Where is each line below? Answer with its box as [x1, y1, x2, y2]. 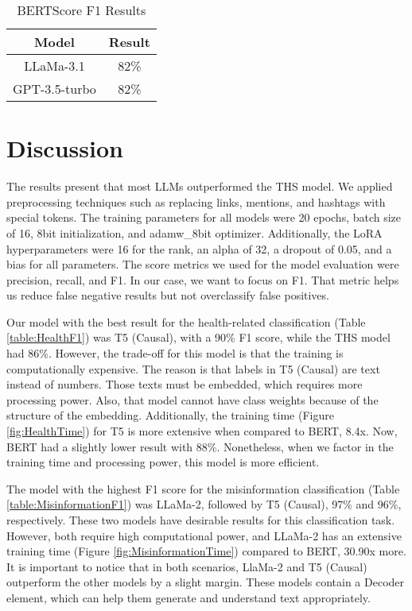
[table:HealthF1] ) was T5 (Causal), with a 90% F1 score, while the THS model [6, 329, 391, 346]
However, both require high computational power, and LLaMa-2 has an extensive [6, 527, 402, 543]
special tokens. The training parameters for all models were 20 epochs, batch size [6, 209, 402, 226]
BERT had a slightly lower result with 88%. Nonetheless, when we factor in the [6, 438, 394, 454]
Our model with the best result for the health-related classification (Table [6, 313, 366, 330]
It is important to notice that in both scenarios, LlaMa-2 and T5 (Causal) [6, 558, 367, 574]
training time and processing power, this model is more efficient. [6, 454, 320, 470]
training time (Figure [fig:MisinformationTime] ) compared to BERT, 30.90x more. [6, 543, 406, 559]
